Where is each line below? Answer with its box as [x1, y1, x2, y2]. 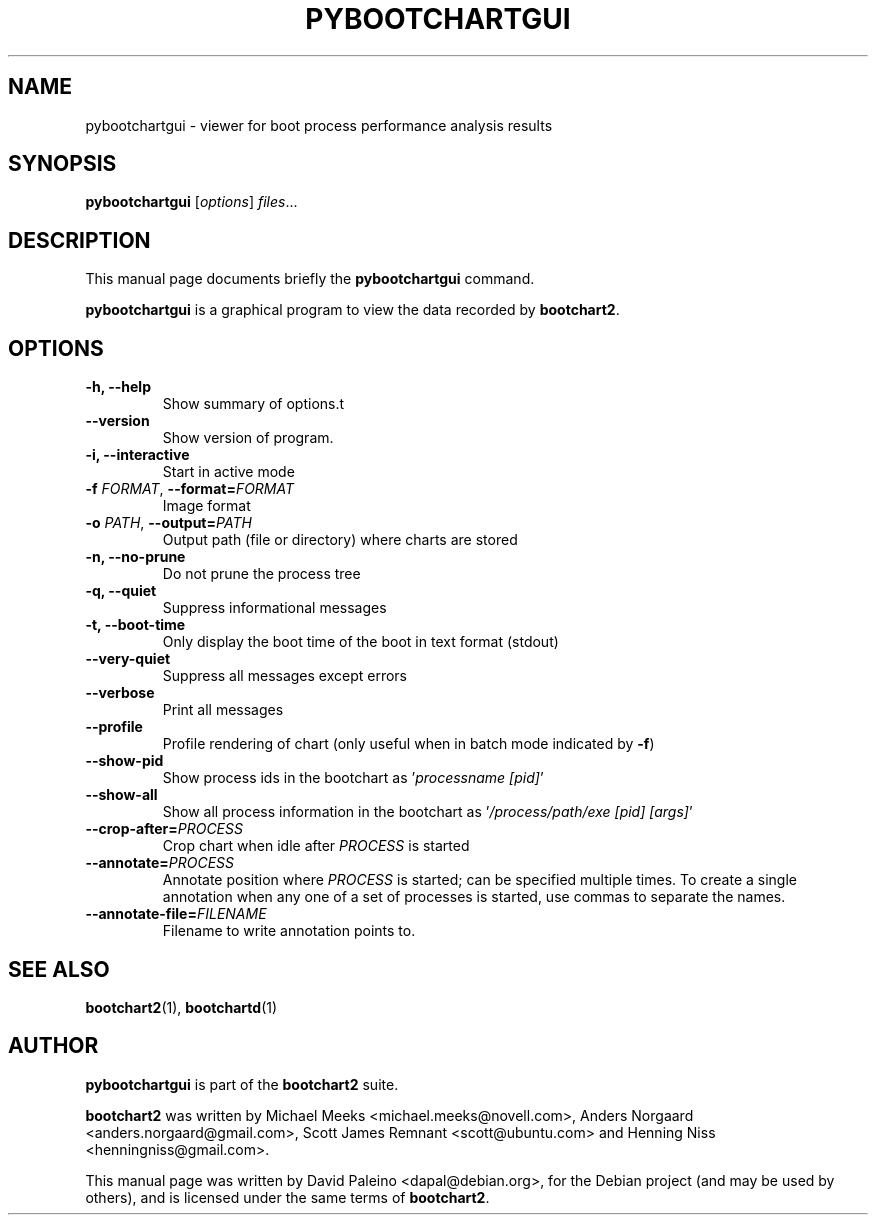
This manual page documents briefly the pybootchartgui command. [85, 270, 535, 288]
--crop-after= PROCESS [85, 820, 243, 838]
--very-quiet [85, 650, 171, 668]
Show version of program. [162, 429, 334, 447]
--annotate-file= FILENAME [85, 905, 267, 923]
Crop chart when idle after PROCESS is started [162, 837, 470, 855]
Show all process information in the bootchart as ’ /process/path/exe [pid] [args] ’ [162, 803, 693, 821]
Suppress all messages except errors [162, 667, 408, 685]
